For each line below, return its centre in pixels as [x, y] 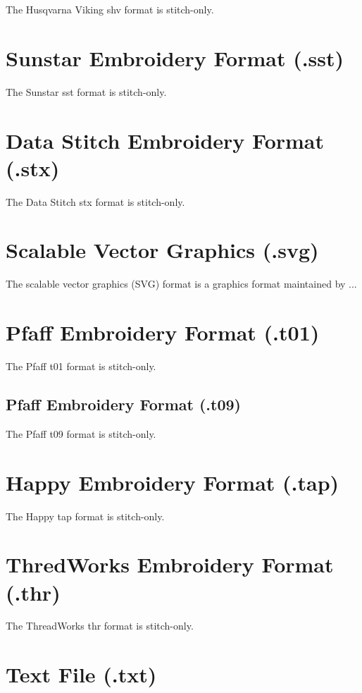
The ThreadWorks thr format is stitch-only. [100, 626]
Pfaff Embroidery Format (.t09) [123, 404]
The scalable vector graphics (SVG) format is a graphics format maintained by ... [181, 284]
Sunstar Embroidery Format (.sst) [175, 57]
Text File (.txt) [81, 674]
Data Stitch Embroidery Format [165, 140]
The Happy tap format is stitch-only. [85, 516]
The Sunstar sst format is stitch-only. [86, 91]
